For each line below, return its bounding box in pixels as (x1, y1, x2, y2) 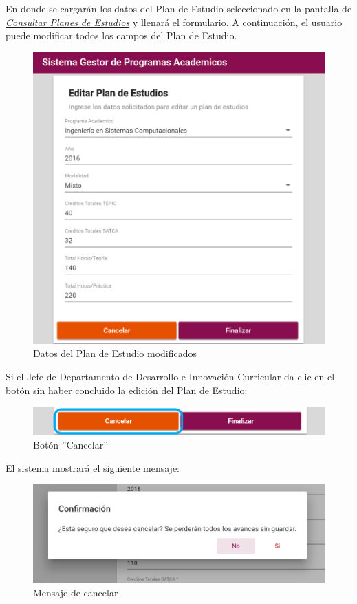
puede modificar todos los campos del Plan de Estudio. (6, 28, 237, 43)
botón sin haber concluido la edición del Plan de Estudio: (6, 382, 248, 397)
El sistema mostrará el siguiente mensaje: (6, 460, 180, 475)
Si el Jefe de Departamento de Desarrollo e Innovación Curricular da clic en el (6, 369, 335, 383)
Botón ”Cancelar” (33, 438, 108, 452)
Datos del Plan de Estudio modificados (33, 346, 197, 360)
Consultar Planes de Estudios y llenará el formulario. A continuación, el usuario (6, 14, 343, 29)
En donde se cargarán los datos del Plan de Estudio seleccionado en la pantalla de (6, 1, 352, 15)
